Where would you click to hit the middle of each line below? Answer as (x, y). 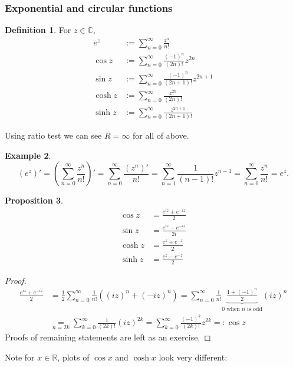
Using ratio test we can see (53, 135)
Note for (20, 357)
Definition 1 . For (38, 30)
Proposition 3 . (34, 200)
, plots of (73, 357)
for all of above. (161, 135)
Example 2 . (28, 155)
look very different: (193, 357)
